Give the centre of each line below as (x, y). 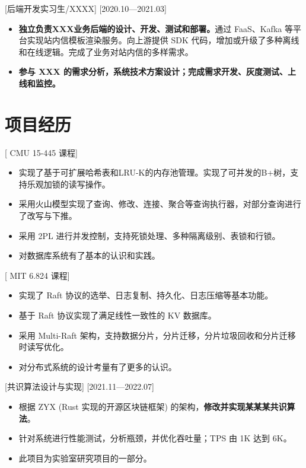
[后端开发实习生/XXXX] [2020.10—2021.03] (86, 8)
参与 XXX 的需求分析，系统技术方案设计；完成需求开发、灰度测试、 (153, 71)
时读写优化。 (44, 347)
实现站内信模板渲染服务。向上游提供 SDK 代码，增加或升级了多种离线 (163, 40)
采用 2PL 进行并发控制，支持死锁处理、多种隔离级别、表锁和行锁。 (149, 235)
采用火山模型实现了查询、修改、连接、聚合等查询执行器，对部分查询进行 (160, 204)
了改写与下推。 (48, 216)
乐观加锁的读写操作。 (68, 184)
